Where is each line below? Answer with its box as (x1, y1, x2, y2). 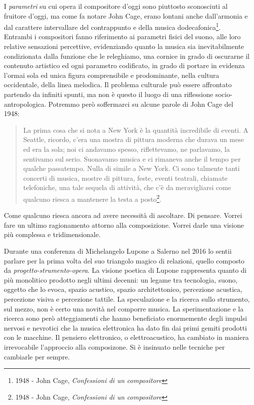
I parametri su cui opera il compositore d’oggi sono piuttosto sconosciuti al (4, 1, 228, 11)
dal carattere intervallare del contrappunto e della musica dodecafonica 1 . (4, 21, 221, 32)
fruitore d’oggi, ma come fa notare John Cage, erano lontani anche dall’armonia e (4, 10, 248, 21)
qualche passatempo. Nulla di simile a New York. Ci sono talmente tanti (23, 163, 240, 173)
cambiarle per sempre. (4, 351, 70, 361)
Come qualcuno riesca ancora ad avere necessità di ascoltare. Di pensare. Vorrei (4, 210, 242, 220)
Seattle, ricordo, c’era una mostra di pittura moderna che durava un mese (23, 134, 244, 144)
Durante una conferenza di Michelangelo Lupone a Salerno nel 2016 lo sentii (4, 245, 232, 256)
